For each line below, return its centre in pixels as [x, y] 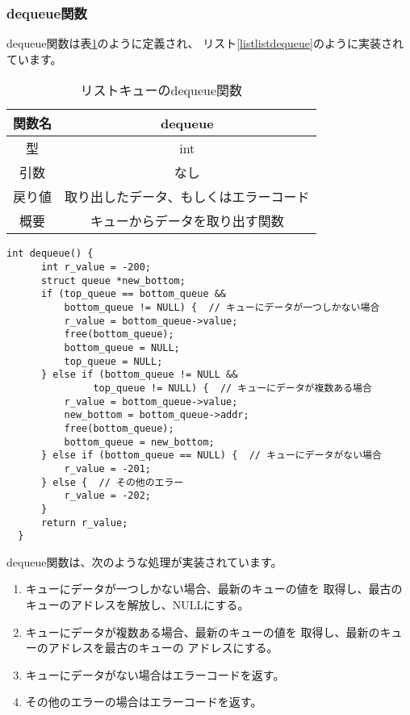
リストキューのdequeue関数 [161, 90]
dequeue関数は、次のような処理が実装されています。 [144, 561]
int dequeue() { [50, 254]
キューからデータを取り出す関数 [187, 221]
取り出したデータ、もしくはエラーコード [187, 197]
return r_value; [84, 523]
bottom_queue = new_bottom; [139, 442]
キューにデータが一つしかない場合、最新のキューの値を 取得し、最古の [214, 589]
